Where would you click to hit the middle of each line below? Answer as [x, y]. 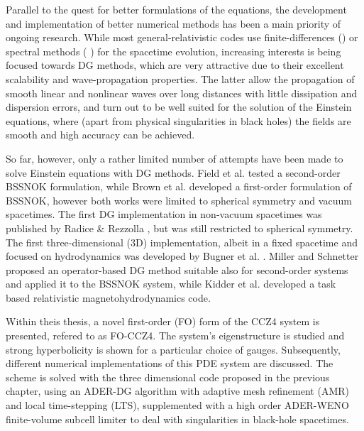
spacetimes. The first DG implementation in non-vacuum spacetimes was [164, 214]
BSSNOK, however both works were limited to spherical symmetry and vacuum [179, 200]
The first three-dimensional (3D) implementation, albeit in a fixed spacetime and [182, 242]
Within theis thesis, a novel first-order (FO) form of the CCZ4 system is [163, 321]
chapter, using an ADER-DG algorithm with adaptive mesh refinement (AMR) [177, 391]
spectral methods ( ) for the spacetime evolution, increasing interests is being [173, 51]
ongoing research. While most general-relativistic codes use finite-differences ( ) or [182, 37]
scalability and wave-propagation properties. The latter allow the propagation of [180, 78]
